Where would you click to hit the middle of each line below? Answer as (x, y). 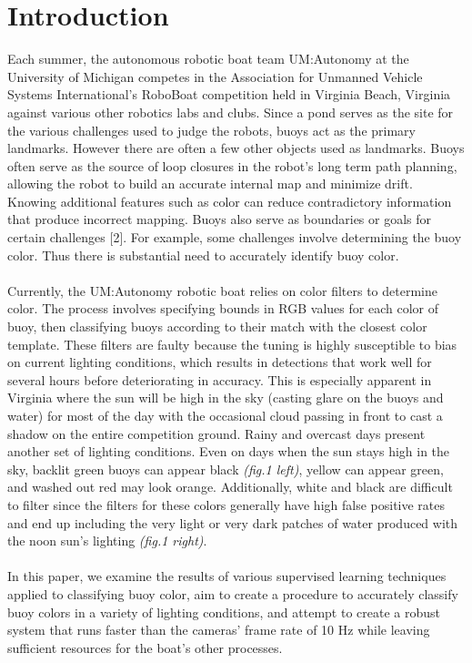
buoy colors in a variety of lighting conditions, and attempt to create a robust (224, 612)
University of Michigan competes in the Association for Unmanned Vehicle (215, 76)
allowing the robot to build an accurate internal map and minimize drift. (210, 184)
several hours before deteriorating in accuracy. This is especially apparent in (220, 379)
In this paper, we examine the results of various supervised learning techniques (227, 576)
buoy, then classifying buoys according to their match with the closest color (217, 326)
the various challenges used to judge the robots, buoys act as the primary (211, 130)
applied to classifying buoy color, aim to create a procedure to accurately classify (233, 593)
